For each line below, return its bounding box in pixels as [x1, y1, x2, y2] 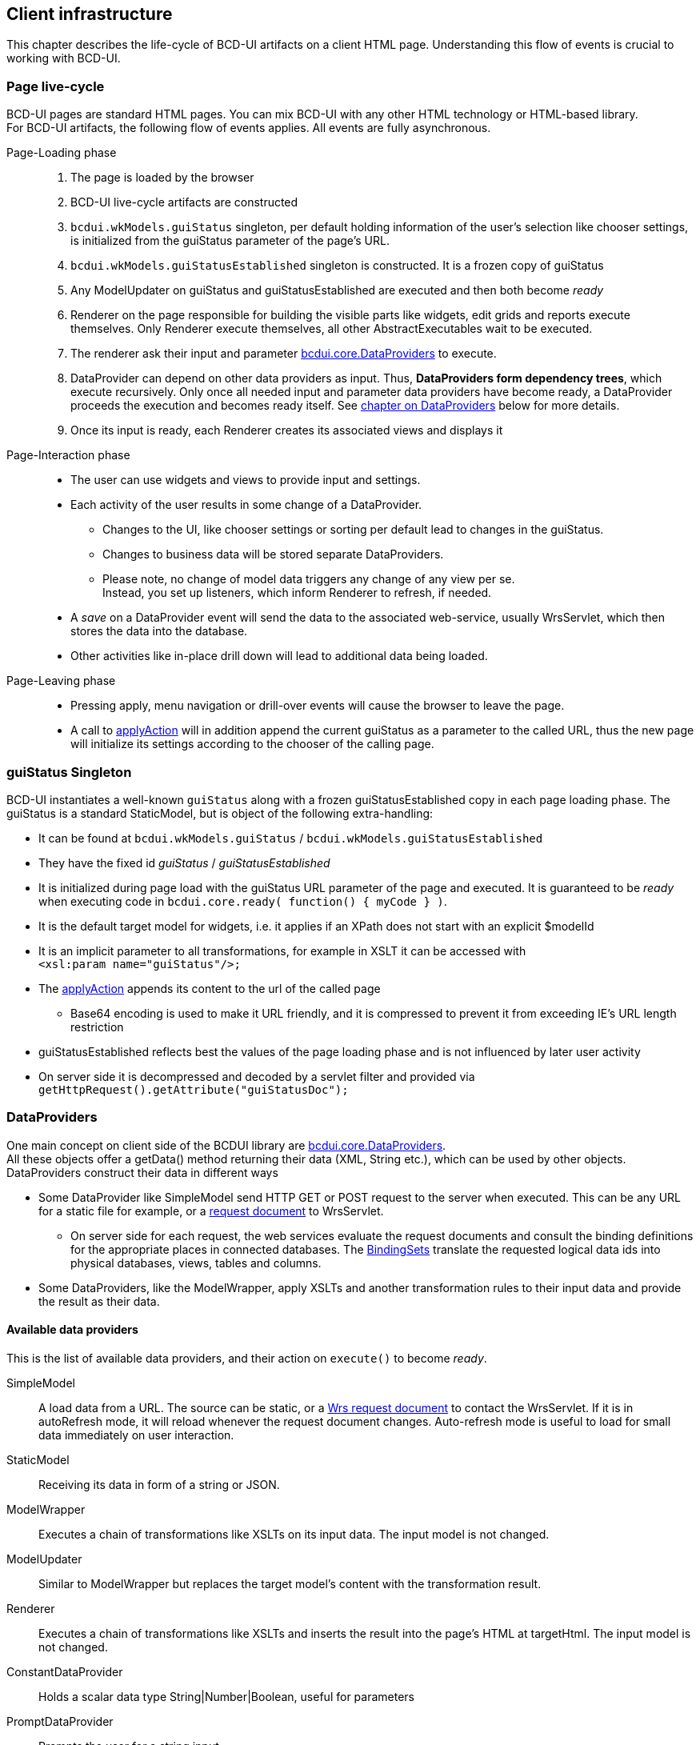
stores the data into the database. [70, 624, 248, 638]
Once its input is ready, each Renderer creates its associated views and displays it [70, 423, 503, 438]
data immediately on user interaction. [38, 1427, 234, 1442]
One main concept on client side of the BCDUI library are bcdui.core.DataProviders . [6, 1138, 446, 1152]
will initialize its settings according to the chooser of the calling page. [70, 737, 434, 751]
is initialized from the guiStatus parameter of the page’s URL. [70, 234, 390, 248]
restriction [70, 1019, 124, 1034]
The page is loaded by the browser [70, 170, 254, 185]
